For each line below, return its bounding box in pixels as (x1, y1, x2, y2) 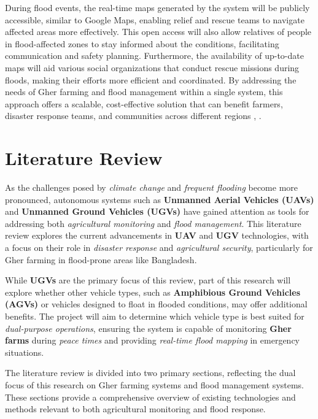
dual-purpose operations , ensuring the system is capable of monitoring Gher (5, 321, 292, 334)
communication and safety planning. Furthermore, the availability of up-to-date (5, 49, 304, 62)
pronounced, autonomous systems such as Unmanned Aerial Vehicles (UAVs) (5, 193, 314, 206)
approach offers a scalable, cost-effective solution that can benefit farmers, (5, 97, 283, 110)
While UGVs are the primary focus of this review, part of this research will (5, 274, 291, 286)
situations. (5, 345, 44, 358)
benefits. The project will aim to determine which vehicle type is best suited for (5, 310, 304, 322)
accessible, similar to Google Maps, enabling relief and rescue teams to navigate (5, 13, 304, 26)
